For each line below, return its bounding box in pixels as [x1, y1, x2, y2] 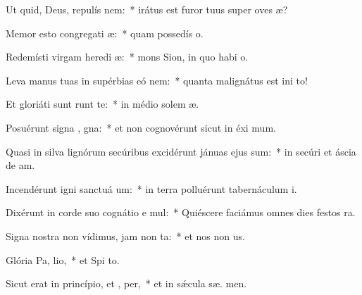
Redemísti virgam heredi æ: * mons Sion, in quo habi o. [6, 49, 249, 64]
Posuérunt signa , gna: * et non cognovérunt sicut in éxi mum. [6, 120, 276, 134]
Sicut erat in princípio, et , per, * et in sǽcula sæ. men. [6, 276, 247, 291]
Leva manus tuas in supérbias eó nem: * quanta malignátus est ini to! [6, 73, 308, 87]
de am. [6, 158, 35, 172]
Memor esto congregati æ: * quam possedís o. [6, 25, 204, 40]
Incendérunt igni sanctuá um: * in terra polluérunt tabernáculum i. [6, 181, 297, 196]
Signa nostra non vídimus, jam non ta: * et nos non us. [6, 228, 245, 243]
